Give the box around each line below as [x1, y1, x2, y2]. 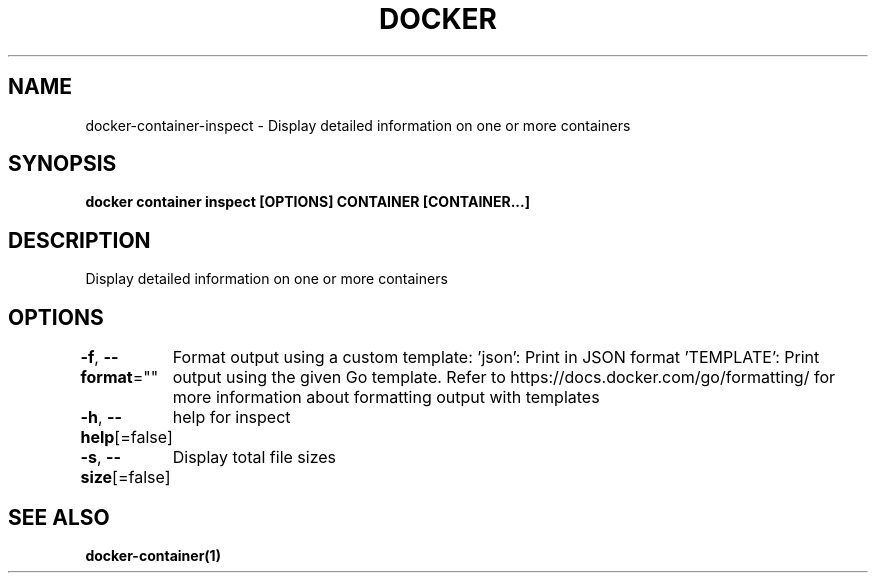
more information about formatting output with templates [172, 387, 600, 408]
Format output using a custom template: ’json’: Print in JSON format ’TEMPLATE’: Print [172, 347, 820, 368]
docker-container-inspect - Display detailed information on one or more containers [85, 116, 631, 134]
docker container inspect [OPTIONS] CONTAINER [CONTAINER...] [85, 193, 530, 211]
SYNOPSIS [8, 151, 117, 177]
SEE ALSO [8, 504, 110, 530]
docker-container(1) [85, 546, 221, 564]
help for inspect [172, 407, 291, 428]
